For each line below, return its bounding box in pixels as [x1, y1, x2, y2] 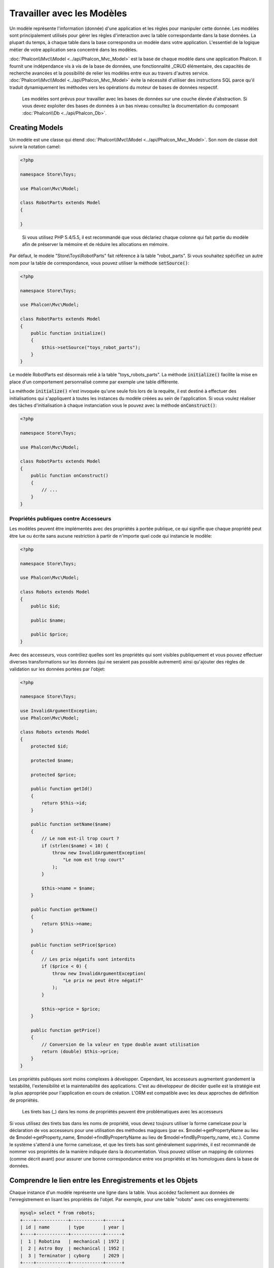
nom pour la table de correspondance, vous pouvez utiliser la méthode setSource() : [9, 260, 190, 266]
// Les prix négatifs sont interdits [41, 956, 135, 962]
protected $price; [30, 771, 77, 778]
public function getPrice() [30, 1027, 101, 1033]
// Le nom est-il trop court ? [41, 836, 119, 841]
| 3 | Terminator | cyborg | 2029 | [20, 1253, 125, 1258]
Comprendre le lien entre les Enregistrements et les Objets [9, 1176, 198, 1184]
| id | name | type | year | [20, 1224, 125, 1230]
